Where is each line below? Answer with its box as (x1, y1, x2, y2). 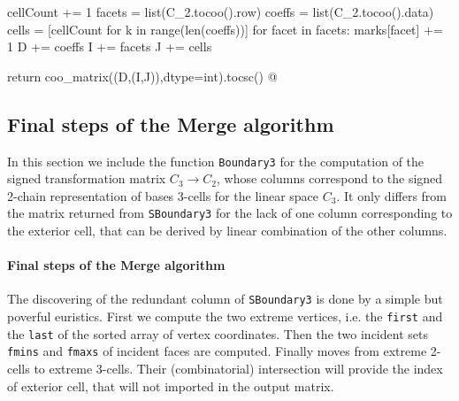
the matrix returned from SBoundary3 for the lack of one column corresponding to (7, 204, 453, 222)
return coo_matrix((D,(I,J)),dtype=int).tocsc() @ (7, 66, 278, 85)
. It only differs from (336, 186, 448, 204)
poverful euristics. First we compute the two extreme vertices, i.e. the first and (7, 307, 443, 326)
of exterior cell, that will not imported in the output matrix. (7, 376, 334, 395)
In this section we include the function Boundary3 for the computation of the (7, 151, 425, 170)
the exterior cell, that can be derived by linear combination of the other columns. (7, 221, 448, 240)
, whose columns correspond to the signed (217, 169, 443, 188)
